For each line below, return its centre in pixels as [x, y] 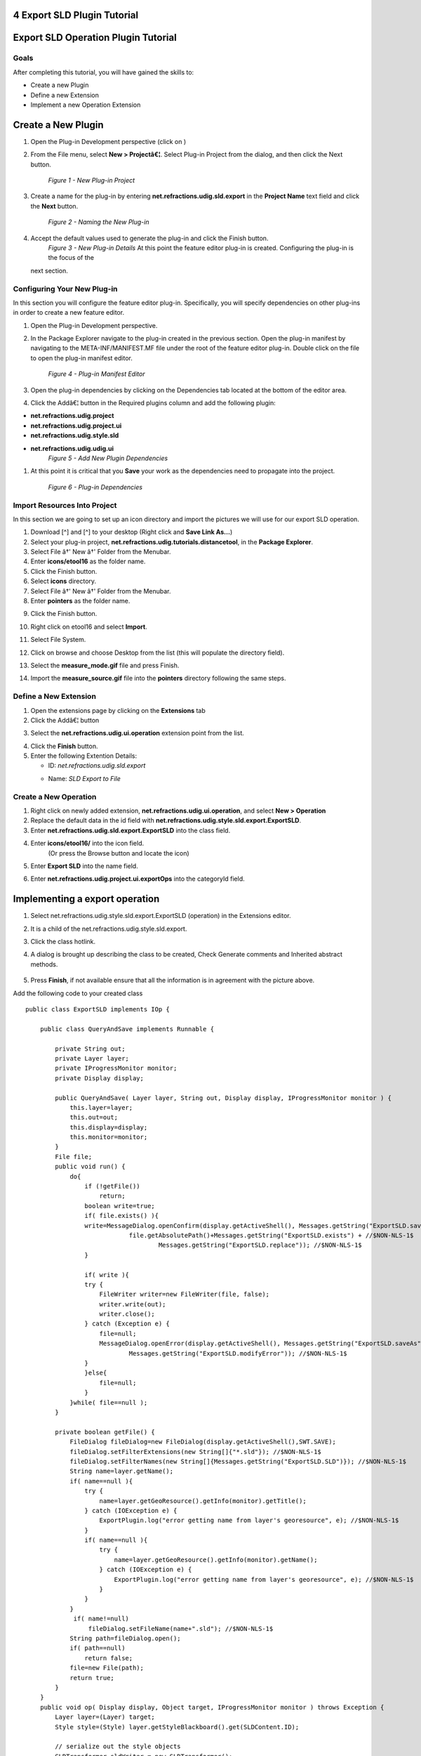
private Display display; [99, 1078]
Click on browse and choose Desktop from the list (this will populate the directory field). [158, 653]
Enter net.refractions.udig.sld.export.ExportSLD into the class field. [131, 830]
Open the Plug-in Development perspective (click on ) [108, 141]
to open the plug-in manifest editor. [81, 358]
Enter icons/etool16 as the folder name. [88, 561]
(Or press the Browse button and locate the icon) [119, 853]
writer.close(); [127, 1314]
